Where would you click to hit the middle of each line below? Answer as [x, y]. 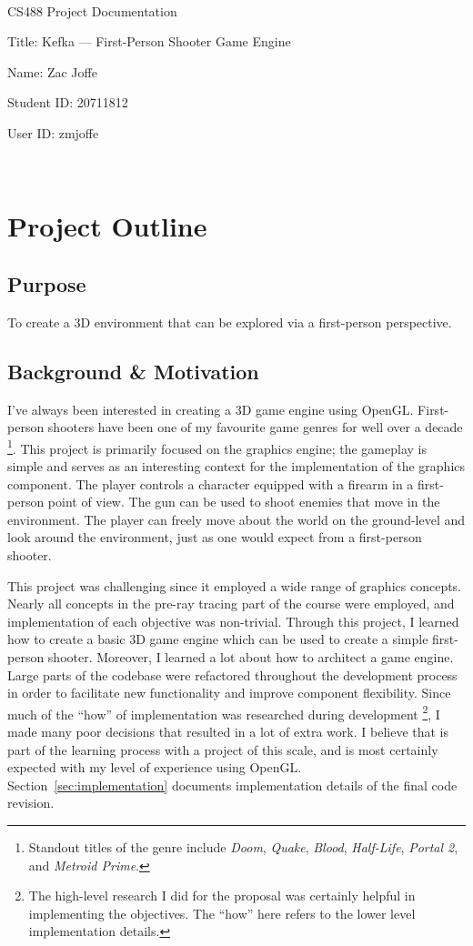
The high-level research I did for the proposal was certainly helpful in [222, 896]
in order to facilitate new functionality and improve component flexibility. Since [229, 693]
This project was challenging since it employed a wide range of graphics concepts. [235, 585]
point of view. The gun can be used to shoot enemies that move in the [244, 502]
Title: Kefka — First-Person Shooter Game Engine [149, 41]
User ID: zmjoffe [53, 132]
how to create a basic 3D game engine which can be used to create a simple [218, 639]
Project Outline [107, 226]
